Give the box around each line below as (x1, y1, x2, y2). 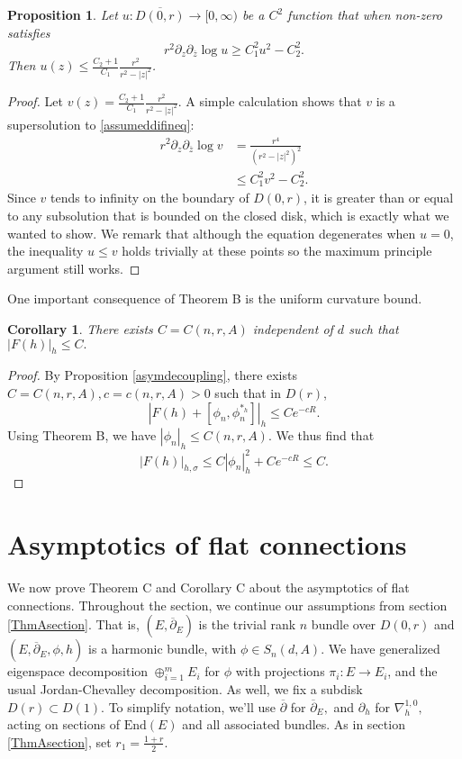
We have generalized (328, 639, 440, 658)
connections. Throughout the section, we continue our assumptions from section (7, 595, 448, 614)
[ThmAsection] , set (7, 732, 112, 751)
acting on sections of (7, 715, 120, 734)
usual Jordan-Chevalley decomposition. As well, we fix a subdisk (7, 680, 363, 699)
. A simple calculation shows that (177, 92, 362, 111)
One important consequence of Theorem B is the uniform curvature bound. (7, 289, 422, 308)
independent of (252, 320, 333, 338)
